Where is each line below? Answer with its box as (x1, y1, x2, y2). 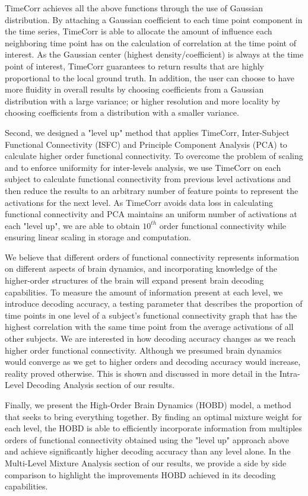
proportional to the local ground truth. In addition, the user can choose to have (5, 71, 295, 84)
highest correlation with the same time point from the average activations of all (5, 320, 294, 333)
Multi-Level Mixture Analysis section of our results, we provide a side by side (5, 456, 287, 469)
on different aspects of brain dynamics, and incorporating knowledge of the (5, 262, 277, 275)
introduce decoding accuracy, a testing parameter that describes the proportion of (5, 297, 303, 310)
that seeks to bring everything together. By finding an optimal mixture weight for (5, 410, 302, 422)
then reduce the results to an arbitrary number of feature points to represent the (5, 184, 299, 196)
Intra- (279, 367, 300, 379)
